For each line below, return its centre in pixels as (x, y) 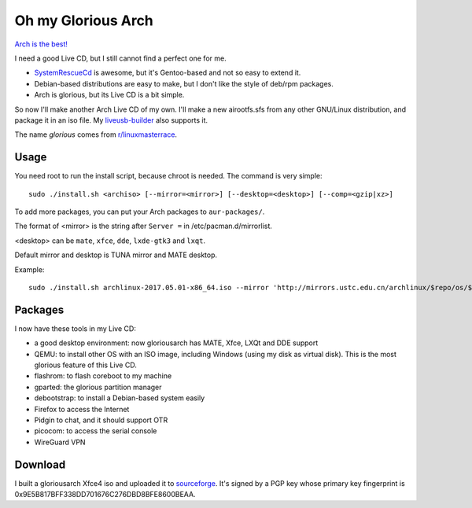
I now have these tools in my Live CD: (76, 328)
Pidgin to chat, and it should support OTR (101, 420)
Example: (29, 269)
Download (40, 464)
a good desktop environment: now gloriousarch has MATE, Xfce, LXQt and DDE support (176, 343)
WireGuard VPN (60, 442)
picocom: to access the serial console (96, 431)
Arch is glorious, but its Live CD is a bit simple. (109, 95)
